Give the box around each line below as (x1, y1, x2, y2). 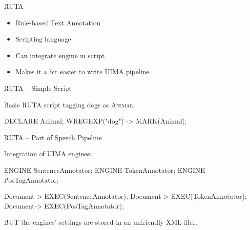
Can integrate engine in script (15, 50, 105, 60)
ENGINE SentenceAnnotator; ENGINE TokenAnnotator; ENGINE (4, 165, 205, 175)
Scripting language (15, 34, 71, 44)
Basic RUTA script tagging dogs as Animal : (4, 99, 135, 109)
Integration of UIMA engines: (4, 148, 92, 159)
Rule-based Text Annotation (15, 17, 101, 27)
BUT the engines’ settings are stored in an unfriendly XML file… (4, 217, 197, 227)
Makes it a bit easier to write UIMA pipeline (15, 66, 149, 77)
